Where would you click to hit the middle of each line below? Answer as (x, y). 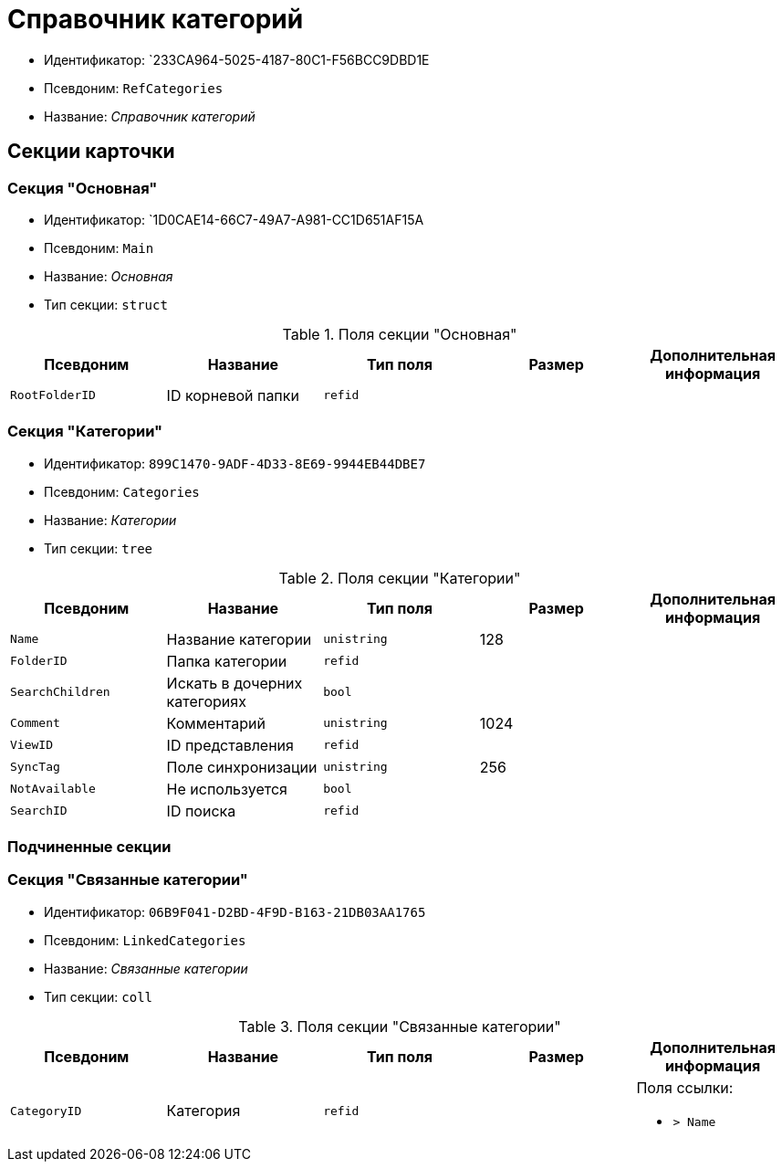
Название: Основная (109, 276)
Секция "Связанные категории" (128, 880)
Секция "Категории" (85, 432)
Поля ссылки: (685, 1087)
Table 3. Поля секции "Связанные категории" (400, 1026)
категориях (206, 701)
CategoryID (46, 1111)
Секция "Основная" (83, 188)
